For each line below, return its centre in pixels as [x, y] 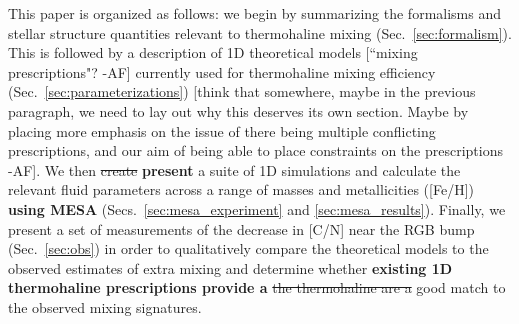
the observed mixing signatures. [105, 306]
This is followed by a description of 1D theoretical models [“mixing [213, 52]
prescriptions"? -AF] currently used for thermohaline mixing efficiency [222, 71]
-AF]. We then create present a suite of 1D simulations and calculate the [234, 169]
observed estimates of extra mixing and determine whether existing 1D [230, 267]
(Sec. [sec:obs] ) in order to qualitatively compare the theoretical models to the [248, 248]
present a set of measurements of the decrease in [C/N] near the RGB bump [241, 228]
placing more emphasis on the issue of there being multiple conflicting [222, 130]
